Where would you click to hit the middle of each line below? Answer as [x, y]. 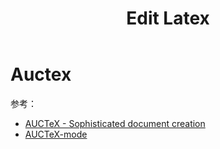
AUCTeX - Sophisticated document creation [115, 123]
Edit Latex [168, 18]
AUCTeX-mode [56, 134]
